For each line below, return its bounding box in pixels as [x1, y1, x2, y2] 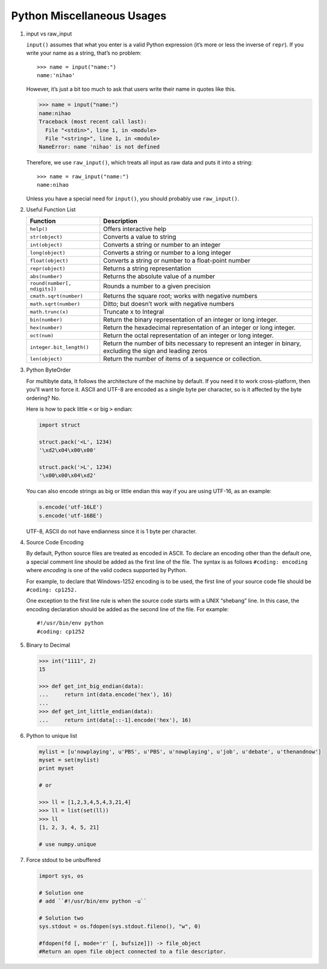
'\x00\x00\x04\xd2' [39, 472, 96, 479]
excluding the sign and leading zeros [103, 347, 208, 355]
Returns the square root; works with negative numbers [103, 292, 258, 301]
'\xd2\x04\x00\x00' [39, 447, 96, 454]
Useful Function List [26, 205, 76, 213]
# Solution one [39, 889, 84, 896]
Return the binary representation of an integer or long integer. [103, 316, 278, 324]
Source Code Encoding [26, 539, 84, 546]
